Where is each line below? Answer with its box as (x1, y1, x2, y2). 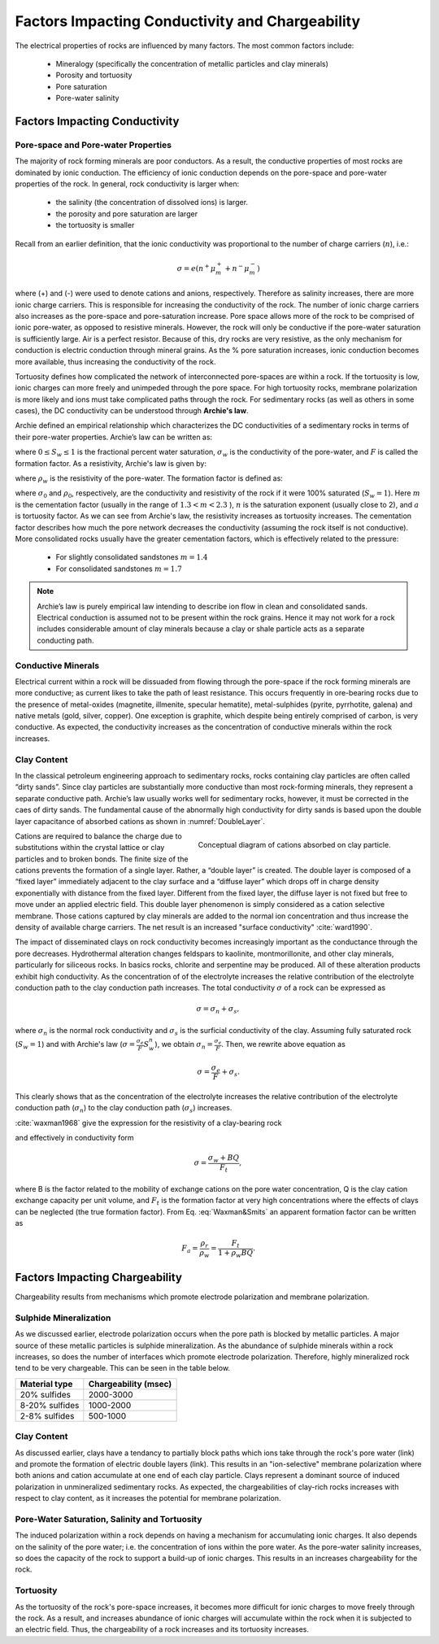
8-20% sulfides (20, 1399, 80, 1411)
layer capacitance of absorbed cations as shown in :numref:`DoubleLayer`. (15, 816, 266, 826)
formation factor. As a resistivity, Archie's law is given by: (15, 458, 207, 468)
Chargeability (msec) (88, 1378, 172, 1389)
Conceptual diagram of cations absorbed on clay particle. (198, 839, 391, 849)
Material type (20, 1378, 73, 1389)
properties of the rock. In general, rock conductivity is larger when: (15, 179, 240, 189)
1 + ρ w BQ (218, 1248, 254, 1259)
